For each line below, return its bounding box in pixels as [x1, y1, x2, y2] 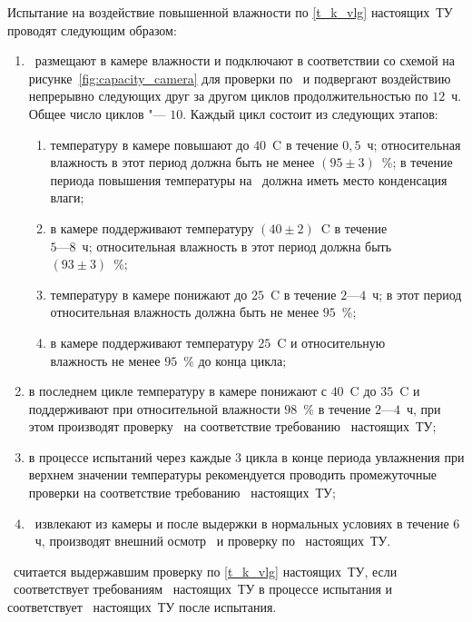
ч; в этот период [372, 284, 462, 303]
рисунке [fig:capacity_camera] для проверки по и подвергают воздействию [28, 68, 451, 87]
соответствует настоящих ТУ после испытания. [7, 597, 277, 617]
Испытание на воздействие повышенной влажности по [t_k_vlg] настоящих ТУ [7, 3, 453, 21]
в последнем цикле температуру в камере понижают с [28, 381, 327, 400]
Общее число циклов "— [28, 104, 166, 123]
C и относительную [277, 332, 386, 351]
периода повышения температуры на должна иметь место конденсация [50, 170, 447, 189]
